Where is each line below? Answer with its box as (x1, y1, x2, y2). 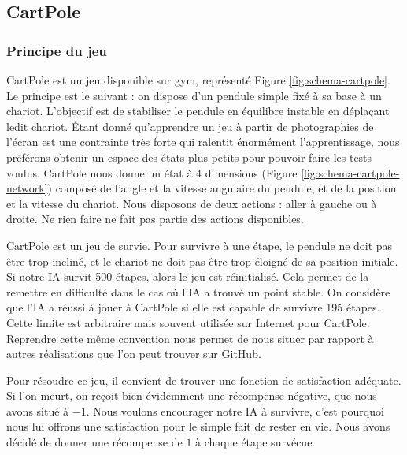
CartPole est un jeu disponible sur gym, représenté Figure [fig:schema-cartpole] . (6, 72, 390, 88)
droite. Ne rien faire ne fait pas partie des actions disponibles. (6, 211, 304, 227)
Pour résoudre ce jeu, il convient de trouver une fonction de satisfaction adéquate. (6, 371, 401, 388)
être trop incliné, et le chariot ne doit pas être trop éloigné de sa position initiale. (6, 252, 398, 269)
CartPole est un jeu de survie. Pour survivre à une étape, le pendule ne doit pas (6, 237, 393, 253)
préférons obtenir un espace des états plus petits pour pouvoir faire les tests (6, 148, 372, 165)
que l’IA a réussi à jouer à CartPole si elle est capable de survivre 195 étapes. (6, 299, 380, 315)
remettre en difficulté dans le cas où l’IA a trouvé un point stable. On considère (6, 283, 390, 300)
